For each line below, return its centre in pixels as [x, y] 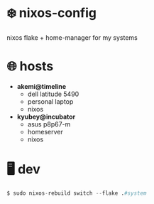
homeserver [45, 131]
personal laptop [50, 101]
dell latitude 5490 [53, 94]
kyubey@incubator [46, 117]
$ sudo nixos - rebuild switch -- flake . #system [77, 193]
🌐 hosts [30, 66]
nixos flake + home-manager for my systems [72, 37]
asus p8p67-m [49, 124]
